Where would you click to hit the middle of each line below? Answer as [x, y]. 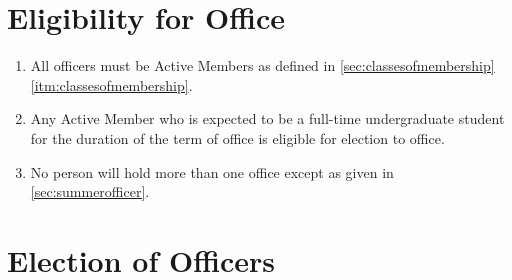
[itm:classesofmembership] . [111, 84]
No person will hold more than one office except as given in [212, 171]
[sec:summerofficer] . [90, 191]
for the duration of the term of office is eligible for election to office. [237, 137]
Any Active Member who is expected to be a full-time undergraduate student [267, 118]
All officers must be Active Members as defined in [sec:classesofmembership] [262, 65]
